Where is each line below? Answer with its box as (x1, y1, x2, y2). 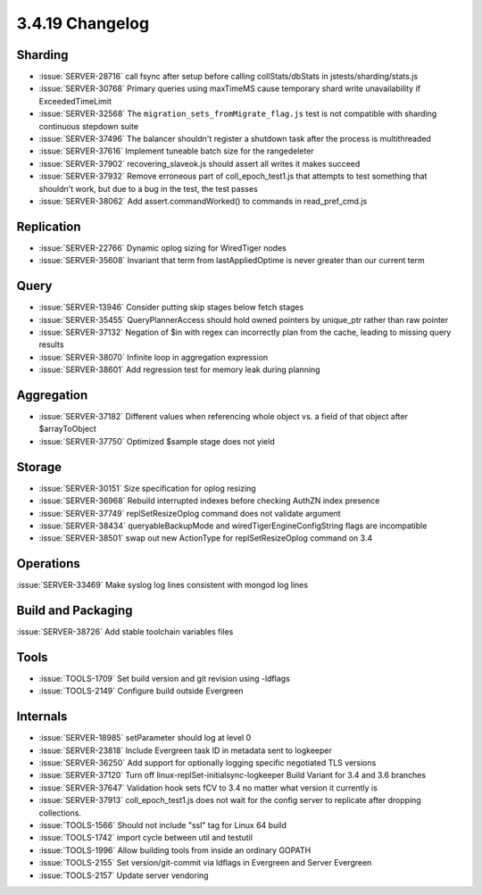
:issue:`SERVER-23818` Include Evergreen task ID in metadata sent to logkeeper (38, 745, 332, 756)
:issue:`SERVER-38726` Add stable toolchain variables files (16, 626, 234, 637)
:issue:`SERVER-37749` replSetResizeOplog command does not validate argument (38, 508, 341, 518)
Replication (16, 219, 81, 234)
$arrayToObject (38, 424, 97, 435)
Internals (16, 709, 68, 725)
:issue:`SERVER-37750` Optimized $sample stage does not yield (38, 435, 276, 446)
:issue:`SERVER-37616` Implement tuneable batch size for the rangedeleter (38, 145, 314, 156)
